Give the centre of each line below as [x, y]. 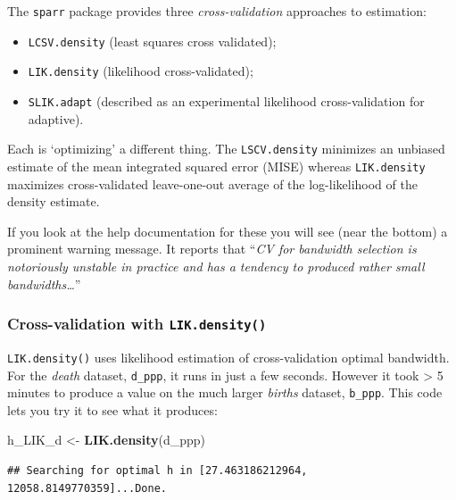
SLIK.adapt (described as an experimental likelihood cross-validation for [226, 100]
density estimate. [54, 201]
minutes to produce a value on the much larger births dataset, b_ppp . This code [225, 392]
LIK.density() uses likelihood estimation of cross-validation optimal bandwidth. [228, 357]
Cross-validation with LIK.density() [137, 324]
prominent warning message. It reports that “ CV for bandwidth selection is [212, 249]
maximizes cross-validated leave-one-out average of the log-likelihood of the [212, 183]
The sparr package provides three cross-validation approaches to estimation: [217, 11]
